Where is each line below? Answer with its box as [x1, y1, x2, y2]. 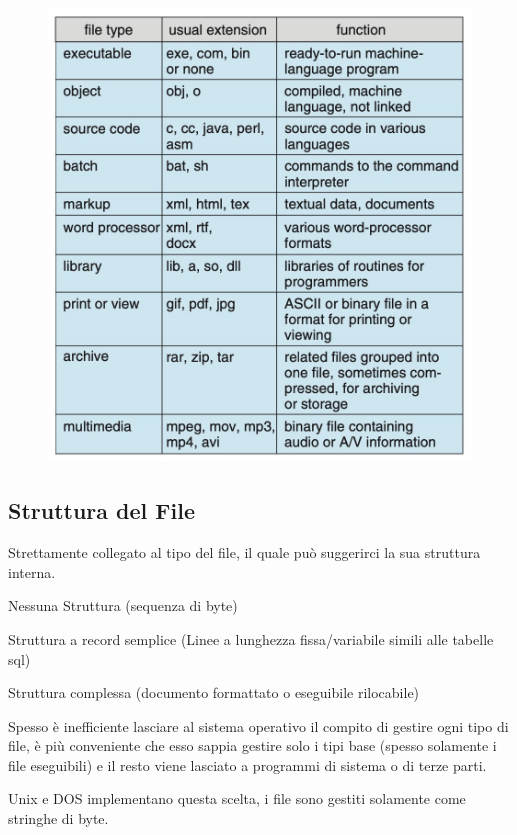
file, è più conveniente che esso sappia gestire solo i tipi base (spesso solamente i [8, 735, 497, 756]
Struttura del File [8, 495, 196, 526]
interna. [8, 561, 56, 582]
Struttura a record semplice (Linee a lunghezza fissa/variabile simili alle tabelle [8, 628, 494, 649]
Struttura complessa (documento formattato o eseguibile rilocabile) [8, 682, 420, 703]
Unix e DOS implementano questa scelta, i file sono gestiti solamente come [8, 788, 466, 809]
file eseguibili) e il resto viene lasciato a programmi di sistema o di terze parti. [8, 754, 487, 775]
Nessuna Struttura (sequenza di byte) [8, 595, 238, 616]
